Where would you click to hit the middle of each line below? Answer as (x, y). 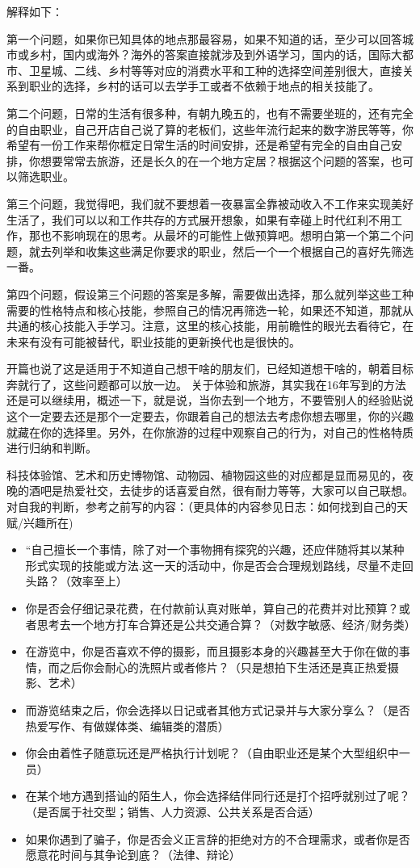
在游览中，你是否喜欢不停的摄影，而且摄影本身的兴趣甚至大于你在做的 (212, 651)
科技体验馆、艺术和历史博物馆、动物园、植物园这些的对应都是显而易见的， (204, 474)
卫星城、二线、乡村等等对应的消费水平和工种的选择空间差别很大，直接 (215, 70)
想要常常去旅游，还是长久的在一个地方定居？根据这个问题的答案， (215, 160)
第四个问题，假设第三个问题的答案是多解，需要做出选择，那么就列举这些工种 (210, 294)
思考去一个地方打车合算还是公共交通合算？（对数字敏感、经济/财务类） (226, 624)
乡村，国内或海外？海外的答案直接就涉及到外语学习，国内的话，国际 (210, 55)
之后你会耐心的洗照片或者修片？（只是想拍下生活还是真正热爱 (223, 667)
